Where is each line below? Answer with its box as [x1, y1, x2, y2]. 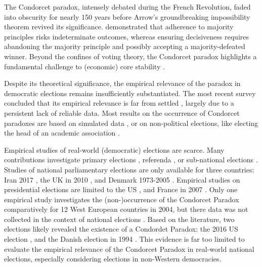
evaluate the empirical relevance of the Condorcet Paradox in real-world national [4, 243, 254, 254]
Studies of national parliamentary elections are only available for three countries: [4, 164, 254, 174]
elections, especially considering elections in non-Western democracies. [4, 253, 222, 264]
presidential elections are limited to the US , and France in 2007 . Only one [4, 184, 238, 195]
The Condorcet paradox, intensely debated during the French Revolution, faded [4, 2, 251, 12]
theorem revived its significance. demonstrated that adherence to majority [4, 21, 234, 32]
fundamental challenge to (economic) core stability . [4, 61, 165, 71]
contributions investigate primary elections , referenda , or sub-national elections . [4, 154, 258, 165]
